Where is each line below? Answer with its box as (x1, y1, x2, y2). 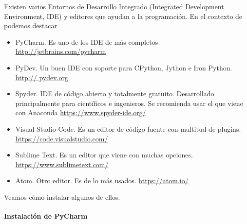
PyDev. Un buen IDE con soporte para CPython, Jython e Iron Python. (15, 62, 232, 72)
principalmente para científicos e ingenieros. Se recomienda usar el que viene (15, 98, 243, 108)
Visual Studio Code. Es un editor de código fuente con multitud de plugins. (15, 123, 241, 134)
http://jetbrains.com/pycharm (15, 46, 106, 56)
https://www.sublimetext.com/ (15, 159, 109, 169)
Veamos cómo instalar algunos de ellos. (4, 191, 120, 202)
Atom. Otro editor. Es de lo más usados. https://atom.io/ (15, 175, 189, 186)
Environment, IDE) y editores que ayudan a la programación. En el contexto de (4, 11, 243, 21)
